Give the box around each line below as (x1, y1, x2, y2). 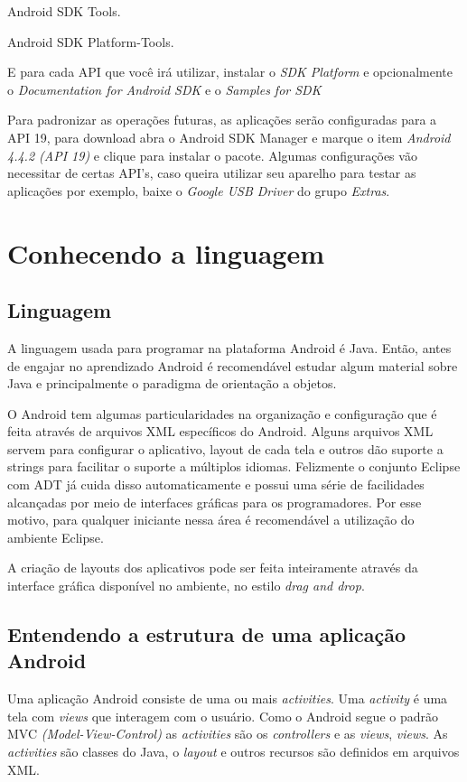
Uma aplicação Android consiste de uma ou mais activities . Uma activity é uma (7, 689, 448, 708)
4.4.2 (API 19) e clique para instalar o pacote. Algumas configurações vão (7, 145, 417, 164)
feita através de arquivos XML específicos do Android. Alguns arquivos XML (7, 422, 434, 441)
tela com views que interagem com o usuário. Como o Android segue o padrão (7, 706, 438, 725)
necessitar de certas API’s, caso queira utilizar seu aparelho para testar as (7, 163, 416, 182)
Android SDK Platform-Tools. (7, 32, 174, 51)
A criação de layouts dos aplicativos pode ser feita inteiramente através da (7, 558, 418, 577)
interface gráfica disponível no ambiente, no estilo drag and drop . (7, 576, 365, 595)
